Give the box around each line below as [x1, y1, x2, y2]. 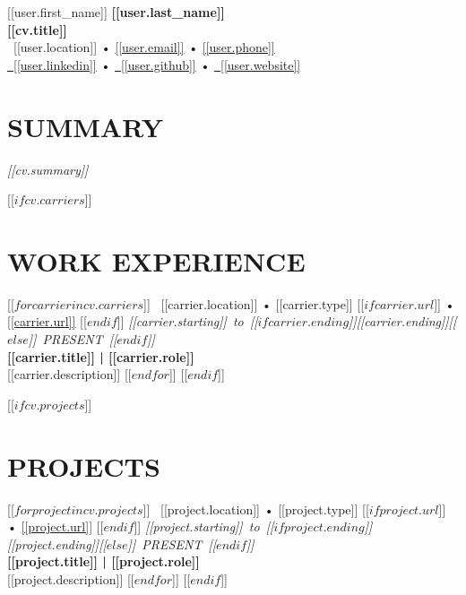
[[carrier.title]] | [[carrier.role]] [7, 347, 194, 366]
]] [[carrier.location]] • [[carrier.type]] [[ [143, 294, 365, 313]
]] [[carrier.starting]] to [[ [116, 312, 258, 331]
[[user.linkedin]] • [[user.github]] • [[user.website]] [13, 55, 301, 73]
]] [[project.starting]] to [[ [134, 517, 274, 536]
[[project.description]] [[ [7, 569, 134, 588]
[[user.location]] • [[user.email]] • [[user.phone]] [13, 38, 275, 56]
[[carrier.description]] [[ [7, 365, 132, 384]
